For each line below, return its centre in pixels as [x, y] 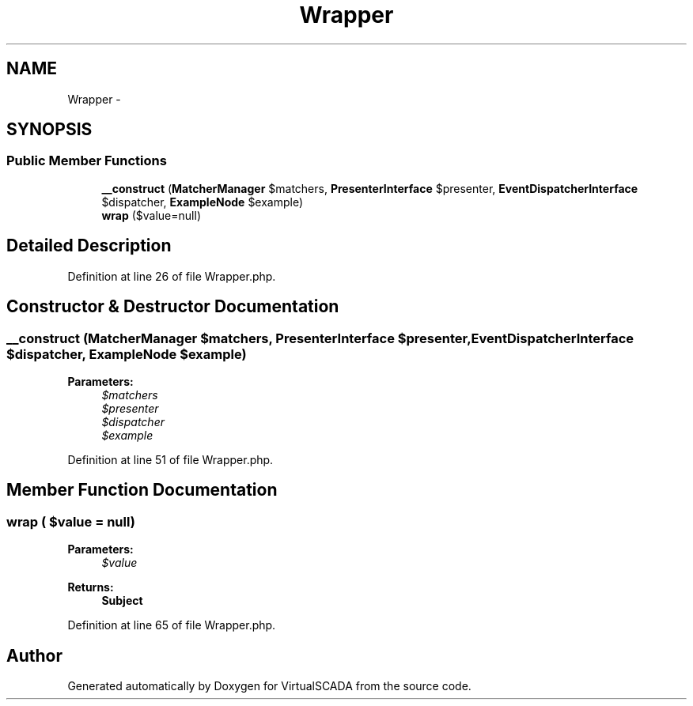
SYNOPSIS [49, 130]
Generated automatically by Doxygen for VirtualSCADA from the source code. [269, 685]
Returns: [91, 587]
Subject [122, 601]
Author [34, 655]
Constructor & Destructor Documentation [173, 307]
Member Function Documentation [142, 490]
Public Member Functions [87, 161]
